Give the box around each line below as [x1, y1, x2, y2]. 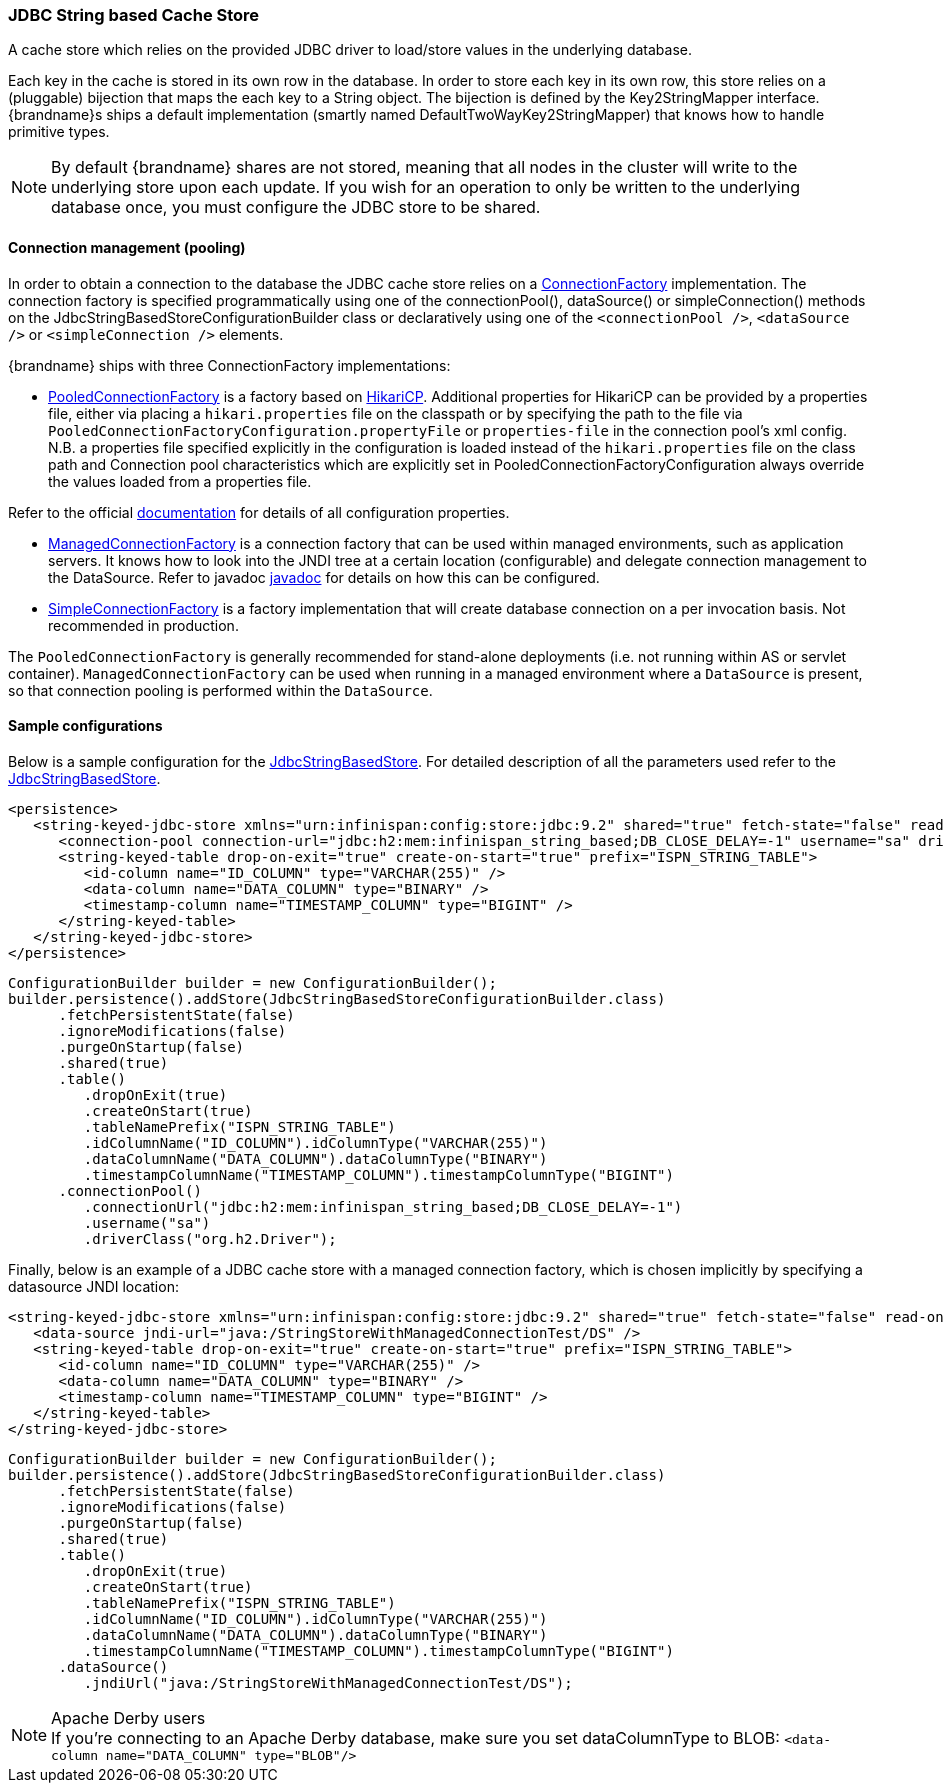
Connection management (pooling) [8, 238, 246, 256]
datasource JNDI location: [8, 1277, 179, 1295]
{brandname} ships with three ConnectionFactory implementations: [8, 356, 451, 374]
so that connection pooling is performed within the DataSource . [8, 681, 433, 699]
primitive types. [8, 123, 110, 141]
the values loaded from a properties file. [48, 472, 312, 490]
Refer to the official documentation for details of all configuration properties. [8, 503, 510, 521]
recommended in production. [48, 616, 239, 634]
